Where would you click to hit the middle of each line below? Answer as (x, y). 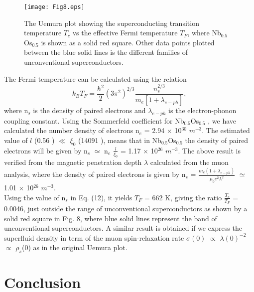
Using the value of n (35, 197)
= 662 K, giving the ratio (183, 197)
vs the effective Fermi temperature (125, 33)
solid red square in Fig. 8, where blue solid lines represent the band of (111, 218)
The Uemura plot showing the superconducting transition (112, 23)
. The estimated (226, 130)
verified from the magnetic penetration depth (73, 162)
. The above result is (209, 150)
